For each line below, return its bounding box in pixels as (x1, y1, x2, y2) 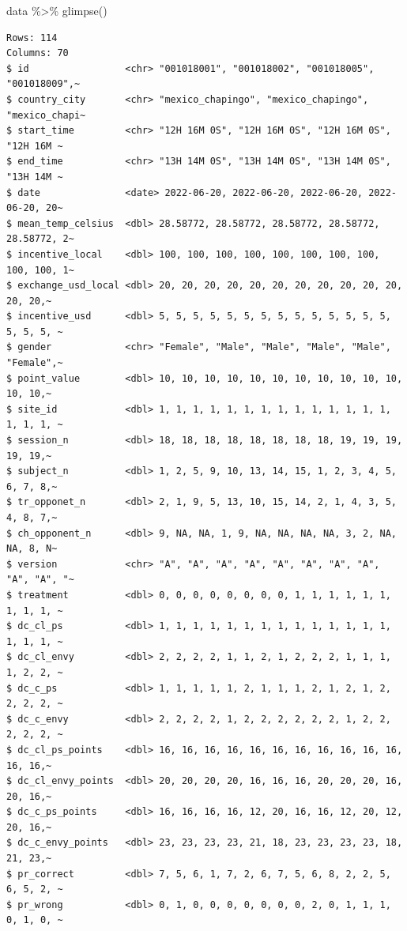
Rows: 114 (6, 32, 58, 43)
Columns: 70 (6, 47, 69, 59)
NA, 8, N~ (6, 543, 58, 555)
